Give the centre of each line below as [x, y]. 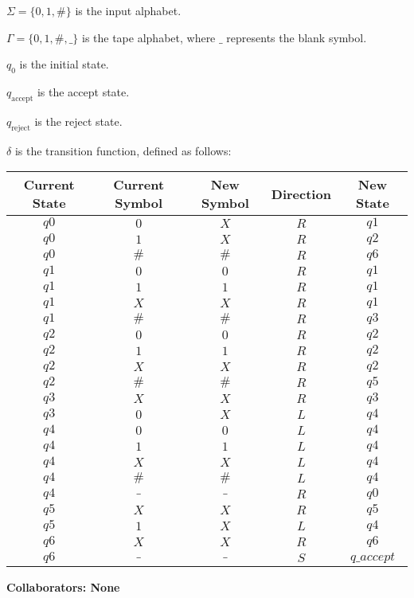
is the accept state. [83, 91]
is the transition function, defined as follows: [123, 150]
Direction [301, 193]
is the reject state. [78, 121]
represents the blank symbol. [297, 37]
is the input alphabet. [128, 10]
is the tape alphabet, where [148, 37]
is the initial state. [64, 64]
